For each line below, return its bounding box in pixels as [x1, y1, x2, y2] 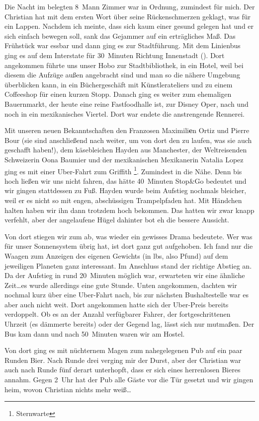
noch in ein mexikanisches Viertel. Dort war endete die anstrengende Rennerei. [4, 108, 245, 119]
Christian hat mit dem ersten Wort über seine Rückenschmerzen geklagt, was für [4, 11, 251, 21]
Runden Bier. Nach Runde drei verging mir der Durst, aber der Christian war [4, 354, 241, 365]
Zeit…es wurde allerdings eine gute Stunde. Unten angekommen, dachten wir [4, 280, 237, 290]
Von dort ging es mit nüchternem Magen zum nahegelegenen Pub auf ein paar [4, 345, 243, 355]
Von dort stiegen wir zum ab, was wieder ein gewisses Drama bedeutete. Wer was [4, 231, 253, 241]
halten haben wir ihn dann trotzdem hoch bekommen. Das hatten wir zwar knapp [4, 205, 255, 215]
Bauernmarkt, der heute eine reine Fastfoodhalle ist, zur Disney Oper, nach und [4, 98, 249, 109]
